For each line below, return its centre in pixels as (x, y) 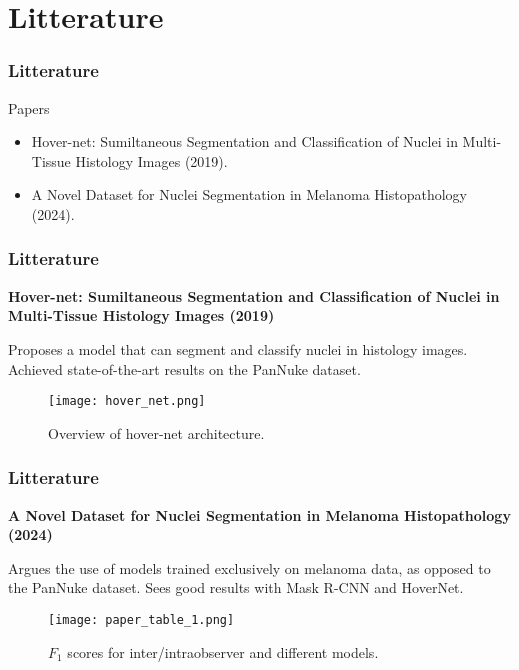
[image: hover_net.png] (127, 401)
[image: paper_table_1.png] (141, 620)
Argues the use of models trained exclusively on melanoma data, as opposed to (249, 567)
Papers (29, 107)
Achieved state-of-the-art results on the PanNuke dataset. (184, 368)
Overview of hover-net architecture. (156, 432)
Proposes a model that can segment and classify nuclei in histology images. (238, 348)
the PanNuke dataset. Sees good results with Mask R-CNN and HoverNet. (236, 587)
